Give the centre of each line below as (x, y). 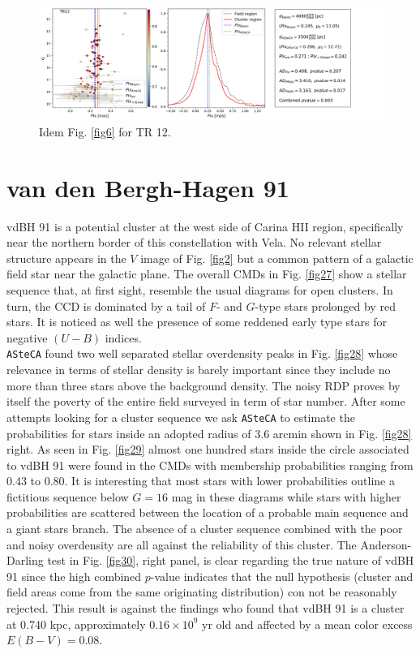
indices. (123, 337)
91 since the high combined (74, 576)
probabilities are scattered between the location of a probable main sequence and (208, 512)
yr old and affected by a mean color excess (307, 624)
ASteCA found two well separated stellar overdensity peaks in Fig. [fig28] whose (202, 353)
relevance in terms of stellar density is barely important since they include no (199, 370)
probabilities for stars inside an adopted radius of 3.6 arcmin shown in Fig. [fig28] (209, 433)
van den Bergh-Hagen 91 (148, 187)
